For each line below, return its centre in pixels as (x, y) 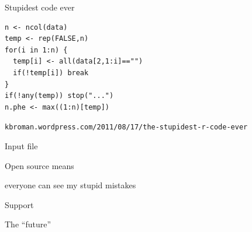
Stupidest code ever (40, 7)
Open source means (39, 165)
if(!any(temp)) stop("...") (59, 96)
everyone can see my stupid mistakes (70, 185)
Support (19, 204)
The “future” (28, 224)
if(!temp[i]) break (51, 73)
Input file (21, 146)
